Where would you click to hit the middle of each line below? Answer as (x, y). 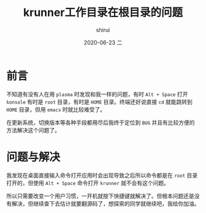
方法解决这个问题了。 (33, 130)
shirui (103, 30)
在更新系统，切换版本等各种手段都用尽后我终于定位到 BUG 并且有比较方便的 (101, 122)
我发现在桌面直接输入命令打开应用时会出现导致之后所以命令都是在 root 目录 (102, 175)
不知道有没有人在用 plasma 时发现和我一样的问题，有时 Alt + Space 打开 (97, 94)
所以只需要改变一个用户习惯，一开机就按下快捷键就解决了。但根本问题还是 (100, 196)
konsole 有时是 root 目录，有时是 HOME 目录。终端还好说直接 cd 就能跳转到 (100, 102)
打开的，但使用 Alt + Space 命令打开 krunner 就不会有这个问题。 (88, 183)
